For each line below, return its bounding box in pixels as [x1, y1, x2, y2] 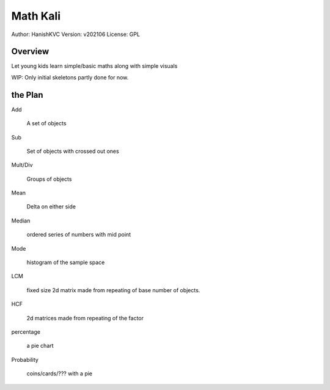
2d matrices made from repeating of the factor [26, 314, 144, 322]
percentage [11, 328, 41, 336]
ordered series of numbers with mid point [26, 231, 131, 238]
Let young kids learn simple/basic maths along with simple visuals [11, 62, 178, 70]
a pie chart [26, 342, 54, 350]
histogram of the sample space [26, 259, 105, 266]
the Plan [11, 89, 43, 100]
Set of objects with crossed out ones [26, 147, 119, 155]
